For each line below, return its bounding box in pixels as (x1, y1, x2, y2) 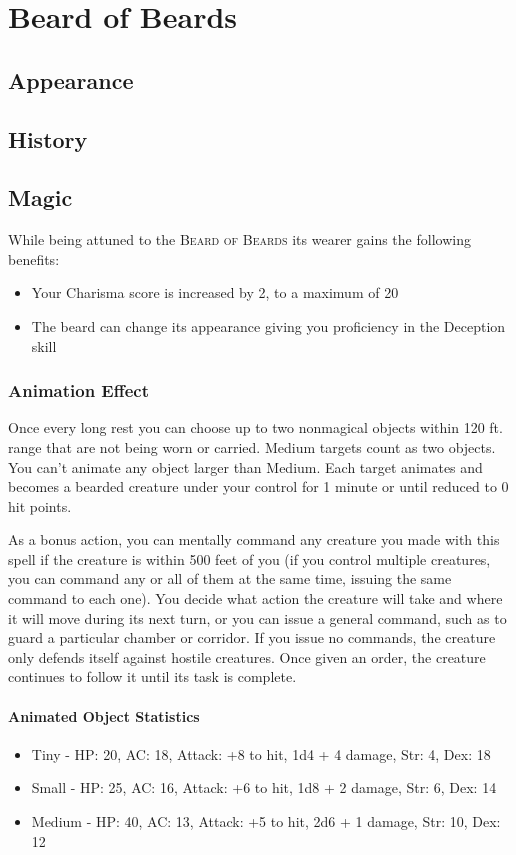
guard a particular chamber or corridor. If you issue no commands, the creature (8, 627, 496, 648)
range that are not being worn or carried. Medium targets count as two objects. (8, 436, 496, 457)
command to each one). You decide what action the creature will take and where (8, 588, 503, 609)
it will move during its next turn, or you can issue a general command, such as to (8, 607, 507, 628)
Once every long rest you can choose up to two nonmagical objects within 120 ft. (8, 417, 503, 438)
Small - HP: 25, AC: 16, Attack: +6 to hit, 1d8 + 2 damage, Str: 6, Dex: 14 (31, 777, 497, 798)
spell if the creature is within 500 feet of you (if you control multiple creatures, (8, 548, 491, 569)
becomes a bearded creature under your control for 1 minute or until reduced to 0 (8, 476, 509, 497)
